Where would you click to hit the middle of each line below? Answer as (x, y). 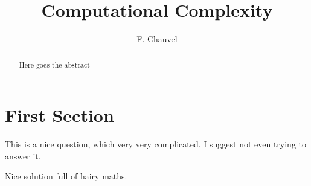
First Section (59, 115)
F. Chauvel (157, 39)
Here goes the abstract (54, 64)
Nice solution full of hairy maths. (66, 176)
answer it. (23, 156)
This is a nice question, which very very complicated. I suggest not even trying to (156, 144)
